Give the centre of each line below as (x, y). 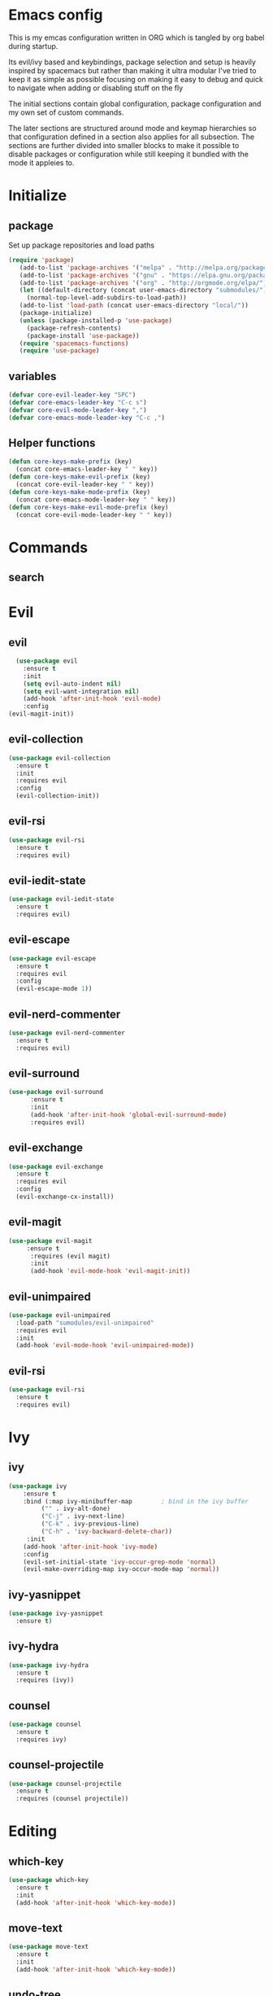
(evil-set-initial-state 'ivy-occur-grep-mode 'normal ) (120, 1562)
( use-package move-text (49, 1947)
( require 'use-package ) (59, 351)
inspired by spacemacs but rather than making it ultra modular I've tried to (132, 70)
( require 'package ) (41, 260)
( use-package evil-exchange (56, 1167)
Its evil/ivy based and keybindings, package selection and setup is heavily (132, 62)
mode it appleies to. (41, 162)
